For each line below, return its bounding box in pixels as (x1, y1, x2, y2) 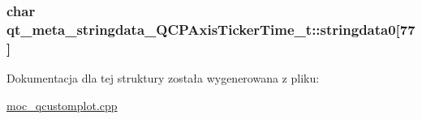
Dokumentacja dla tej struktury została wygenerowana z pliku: (6, 70, 320, 87)
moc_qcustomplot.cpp (6, 96, 118, 113)
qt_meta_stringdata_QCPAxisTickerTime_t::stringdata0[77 (6, 19, 416, 39)
